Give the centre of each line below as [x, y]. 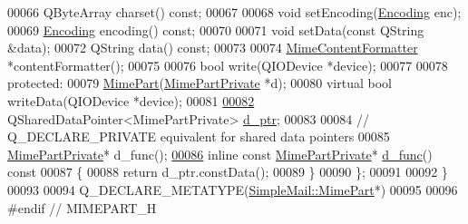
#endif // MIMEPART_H [82, 207]
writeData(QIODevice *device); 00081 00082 [131, 100]
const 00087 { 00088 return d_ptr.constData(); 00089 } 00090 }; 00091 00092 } [228, 172]
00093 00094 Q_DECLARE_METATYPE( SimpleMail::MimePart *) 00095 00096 [233, 189]
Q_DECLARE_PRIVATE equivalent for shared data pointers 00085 [199, 136]
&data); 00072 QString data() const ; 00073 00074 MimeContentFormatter [213, 48]
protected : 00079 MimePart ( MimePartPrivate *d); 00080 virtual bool [200, 83]
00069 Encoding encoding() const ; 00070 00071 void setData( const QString [216, 29]
